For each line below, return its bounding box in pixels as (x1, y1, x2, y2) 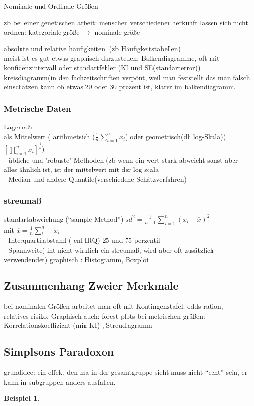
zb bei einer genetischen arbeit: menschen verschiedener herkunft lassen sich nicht (4, 17, 248, 27)
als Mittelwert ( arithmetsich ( (4, 131, 95, 141)
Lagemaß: (4, 121, 33, 131)
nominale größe (94, 27, 140, 37)
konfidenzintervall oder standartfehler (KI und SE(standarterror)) (4, 62, 201, 72)
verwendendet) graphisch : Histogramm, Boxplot (4, 254, 149, 264)
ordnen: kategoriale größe (4, 27, 80, 37)
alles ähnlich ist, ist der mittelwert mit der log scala (4, 164, 159, 174)
